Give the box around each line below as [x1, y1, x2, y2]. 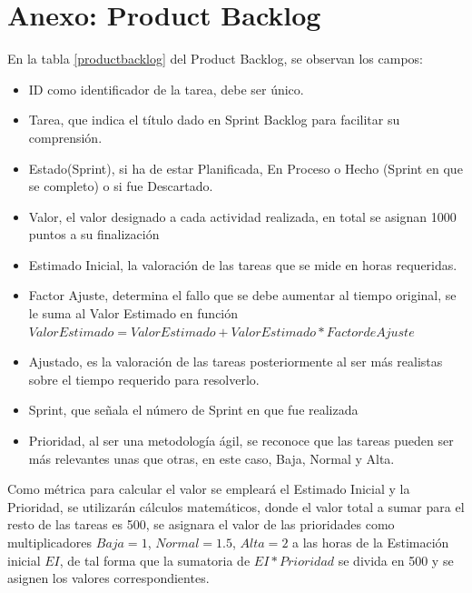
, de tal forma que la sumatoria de [59, 550, 251, 569]
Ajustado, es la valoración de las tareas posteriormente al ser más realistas [28, 352, 443, 371]
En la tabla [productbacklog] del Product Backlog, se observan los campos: [7, 49, 423, 68]
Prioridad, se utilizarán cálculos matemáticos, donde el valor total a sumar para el [7, 497, 465, 516]
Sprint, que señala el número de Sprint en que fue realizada [28, 400, 359, 419]
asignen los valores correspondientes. [7, 568, 210, 588]
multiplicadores [7, 533, 93, 551]
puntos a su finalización [28, 225, 160, 244]
